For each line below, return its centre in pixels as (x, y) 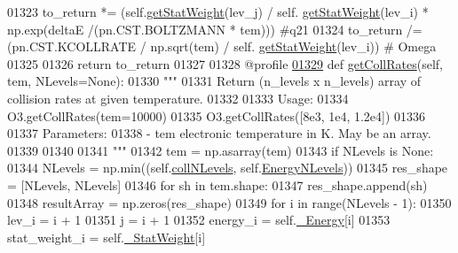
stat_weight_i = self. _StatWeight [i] (107, 237)
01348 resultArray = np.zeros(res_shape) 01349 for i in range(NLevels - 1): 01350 (229, 202)
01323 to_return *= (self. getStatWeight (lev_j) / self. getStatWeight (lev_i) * (218, 11)
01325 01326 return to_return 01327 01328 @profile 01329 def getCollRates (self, (225, 63)
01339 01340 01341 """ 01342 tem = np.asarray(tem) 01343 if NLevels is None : (221, 150)
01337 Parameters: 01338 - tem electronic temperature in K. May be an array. (219, 133)
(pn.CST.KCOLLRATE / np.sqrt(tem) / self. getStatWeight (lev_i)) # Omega (222, 46)
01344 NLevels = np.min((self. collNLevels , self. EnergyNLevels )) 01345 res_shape (228, 168)
